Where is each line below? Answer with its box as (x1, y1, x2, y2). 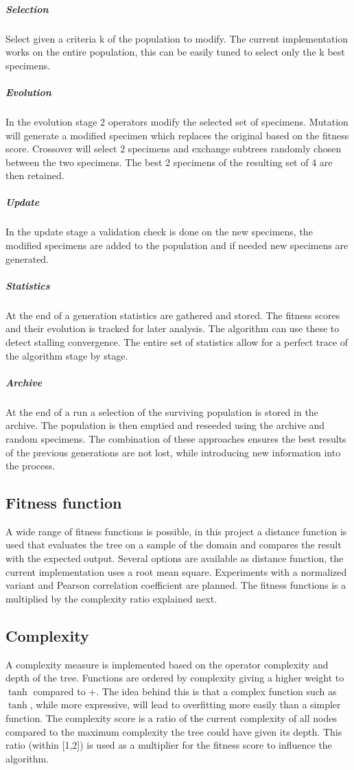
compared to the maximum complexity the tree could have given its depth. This (5, 724, 342, 738)
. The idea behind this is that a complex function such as (96, 684, 337, 698)
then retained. (5, 168, 64, 183)
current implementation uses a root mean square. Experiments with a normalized (5, 564, 347, 579)
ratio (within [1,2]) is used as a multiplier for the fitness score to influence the (5, 738, 332, 752)
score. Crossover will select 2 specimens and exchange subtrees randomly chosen (5, 141, 342, 156)
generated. (5, 251, 49, 266)
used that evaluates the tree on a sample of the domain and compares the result (5, 537, 342, 552)
